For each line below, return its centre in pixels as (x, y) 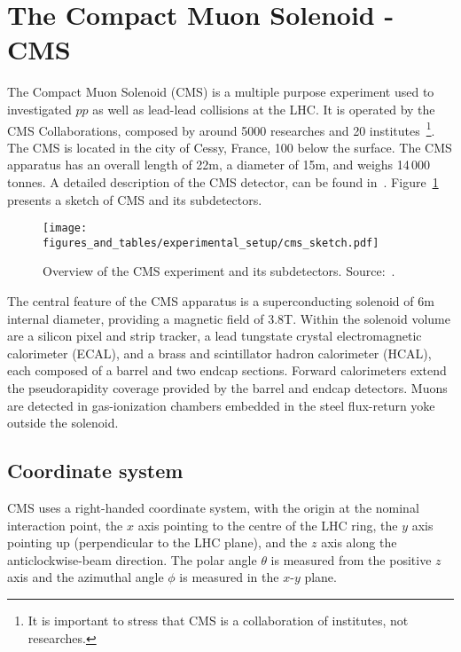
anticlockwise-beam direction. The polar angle (132, 559)
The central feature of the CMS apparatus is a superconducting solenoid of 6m (221, 301)
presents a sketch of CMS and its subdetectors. (135, 199)
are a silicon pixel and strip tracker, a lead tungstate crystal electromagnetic (215, 336)
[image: (65, 228)
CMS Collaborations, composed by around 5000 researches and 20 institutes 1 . (221, 129)
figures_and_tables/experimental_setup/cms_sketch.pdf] (211, 243)
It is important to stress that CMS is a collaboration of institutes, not (218, 620)
